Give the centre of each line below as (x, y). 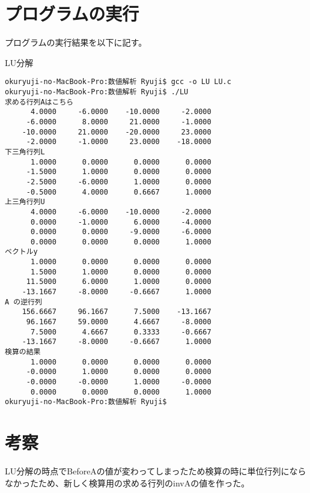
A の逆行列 (23, 302)
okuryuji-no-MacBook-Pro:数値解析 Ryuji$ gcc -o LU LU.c (118, 82)
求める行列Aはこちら (39, 102)
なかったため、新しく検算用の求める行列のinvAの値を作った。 (127, 482)
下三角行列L (25, 152)
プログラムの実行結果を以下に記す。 (76, 42)
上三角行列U (25, 202)
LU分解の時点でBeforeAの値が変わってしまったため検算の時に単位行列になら (156, 471)
